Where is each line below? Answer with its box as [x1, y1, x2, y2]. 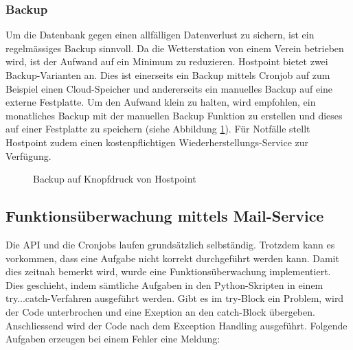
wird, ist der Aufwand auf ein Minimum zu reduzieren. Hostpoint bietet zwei [5, 54, 328, 69]
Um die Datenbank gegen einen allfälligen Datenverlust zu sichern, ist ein [5, 27, 315, 42]
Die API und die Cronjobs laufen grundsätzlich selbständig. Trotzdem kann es [5, 237, 335, 251]
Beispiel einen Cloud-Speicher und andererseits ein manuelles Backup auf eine [5, 81, 333, 95]
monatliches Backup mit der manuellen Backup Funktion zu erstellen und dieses [5, 108, 343, 122]
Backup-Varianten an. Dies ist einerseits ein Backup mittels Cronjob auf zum [5, 68, 330, 82]
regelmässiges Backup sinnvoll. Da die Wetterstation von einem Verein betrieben [5, 40, 344, 55]
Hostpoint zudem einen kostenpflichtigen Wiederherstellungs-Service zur [5, 135, 309, 149]
